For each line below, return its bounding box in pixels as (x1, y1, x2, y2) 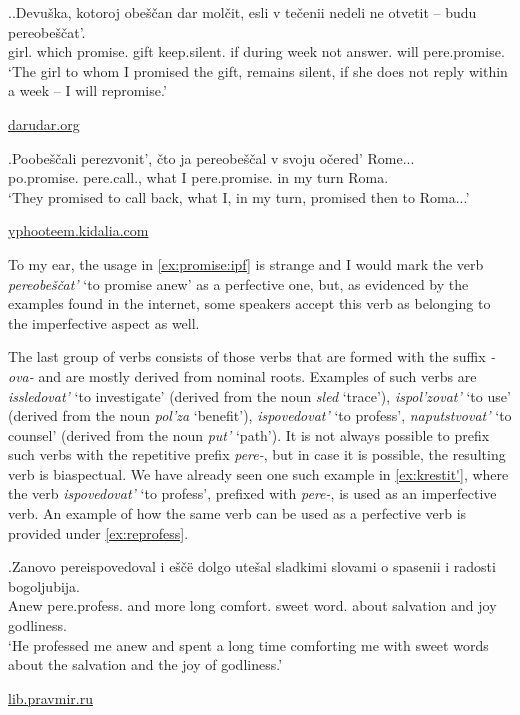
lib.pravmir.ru (8, 687, 93, 708)
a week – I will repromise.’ (8, 80, 167, 101)
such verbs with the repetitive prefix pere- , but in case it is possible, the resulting (8, 444, 506, 465)
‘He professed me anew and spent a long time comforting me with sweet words (8, 634, 489, 655)
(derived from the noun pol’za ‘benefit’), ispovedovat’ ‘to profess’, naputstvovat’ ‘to (8, 405, 512, 426)
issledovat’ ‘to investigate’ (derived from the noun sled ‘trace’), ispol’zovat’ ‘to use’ (8, 385, 511, 406)
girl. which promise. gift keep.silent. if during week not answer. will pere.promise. (8, 41, 505, 62)
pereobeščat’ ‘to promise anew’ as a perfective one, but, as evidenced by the (8, 273, 469, 294)
